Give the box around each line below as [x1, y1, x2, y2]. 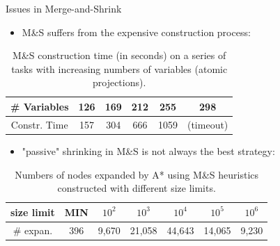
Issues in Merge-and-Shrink [6, 1, 122, 15]
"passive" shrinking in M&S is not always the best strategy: [22, 143, 275, 158]
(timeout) [187, 117, 228, 131]
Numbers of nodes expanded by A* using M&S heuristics [15, 167, 259, 181]
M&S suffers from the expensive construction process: [22, 24, 251, 39]
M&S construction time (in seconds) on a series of [13, 48, 226, 63]
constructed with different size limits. [57, 181, 216, 195]
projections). [92, 75, 146, 90]
